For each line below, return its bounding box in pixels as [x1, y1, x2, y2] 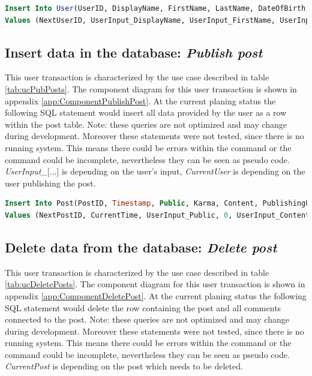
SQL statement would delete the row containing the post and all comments [5, 301, 281, 314]
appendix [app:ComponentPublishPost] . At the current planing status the [5, 94, 276, 107]
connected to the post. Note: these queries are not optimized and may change [5, 313, 289, 326]
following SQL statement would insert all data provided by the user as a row [5, 106, 287, 119]
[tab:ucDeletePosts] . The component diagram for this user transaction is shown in [5, 278, 305, 290]
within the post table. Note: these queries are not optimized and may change [5, 118, 287, 130]
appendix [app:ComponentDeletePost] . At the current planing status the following [5, 289, 307, 302]
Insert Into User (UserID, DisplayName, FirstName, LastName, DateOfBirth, [5, 4, 310, 13]
